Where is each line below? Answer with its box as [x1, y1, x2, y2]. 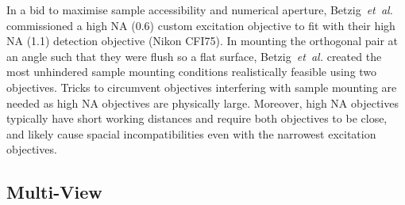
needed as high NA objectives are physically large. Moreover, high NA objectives [6, 94, 399, 111]
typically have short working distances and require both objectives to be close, [6, 110, 388, 127]
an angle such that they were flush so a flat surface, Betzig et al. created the [6, 47, 382, 64]
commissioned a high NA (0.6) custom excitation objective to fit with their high [6, 17, 395, 33]
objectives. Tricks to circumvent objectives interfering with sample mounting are [6, 78, 397, 95]
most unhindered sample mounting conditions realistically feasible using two [6, 63, 377, 80]
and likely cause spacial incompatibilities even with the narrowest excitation [6, 125, 376, 142]
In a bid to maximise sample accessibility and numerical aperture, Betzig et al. [6, 2, 393, 17]
